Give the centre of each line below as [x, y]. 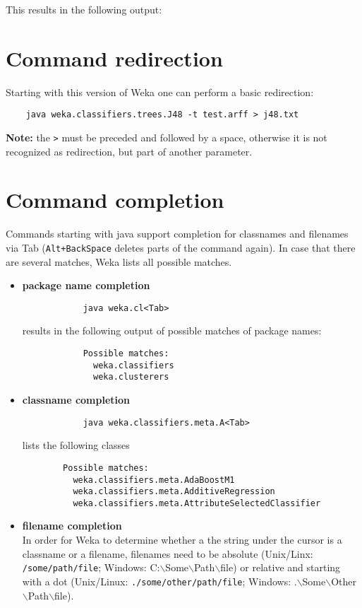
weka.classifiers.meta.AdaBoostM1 [154, 480]
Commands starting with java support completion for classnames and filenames [177, 234]
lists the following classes [76, 445]
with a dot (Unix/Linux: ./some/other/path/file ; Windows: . [159, 581]
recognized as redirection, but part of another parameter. [129, 151]
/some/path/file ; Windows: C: [91, 567]
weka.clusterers [131, 377]
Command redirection [114, 58]
